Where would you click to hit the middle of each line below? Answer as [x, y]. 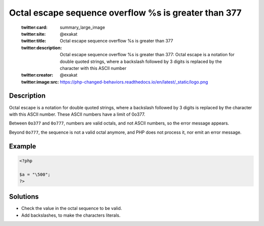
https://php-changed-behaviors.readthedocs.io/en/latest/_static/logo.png [134, 82]
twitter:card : [34, 27]
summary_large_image [82, 27]
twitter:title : [34, 41]
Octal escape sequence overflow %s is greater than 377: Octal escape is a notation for [147, 55]
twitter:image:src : [40, 82]
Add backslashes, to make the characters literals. [71, 215]
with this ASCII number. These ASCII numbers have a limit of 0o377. [77, 114]
